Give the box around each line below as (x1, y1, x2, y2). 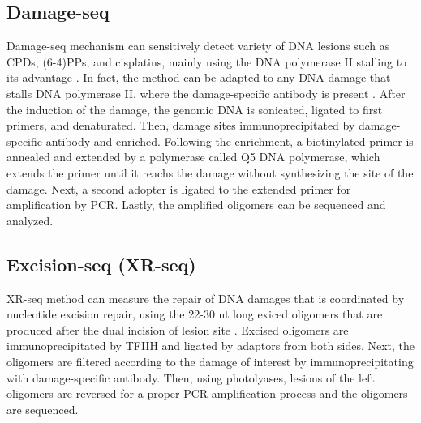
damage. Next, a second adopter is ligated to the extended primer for (6, 180, 351, 197)
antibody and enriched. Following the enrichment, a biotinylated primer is (45, 132, 414, 149)
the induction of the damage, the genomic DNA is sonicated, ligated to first (6, 100, 383, 117)
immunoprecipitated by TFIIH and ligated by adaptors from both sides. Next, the (6, 337, 415, 354)
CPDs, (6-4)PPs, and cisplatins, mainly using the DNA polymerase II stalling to (6, 53, 407, 70)
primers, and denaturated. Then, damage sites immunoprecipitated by (6, 117, 355, 134)
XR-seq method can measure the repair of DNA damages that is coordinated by (6, 289, 405, 306)
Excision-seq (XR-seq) (6, 251, 196, 276)
